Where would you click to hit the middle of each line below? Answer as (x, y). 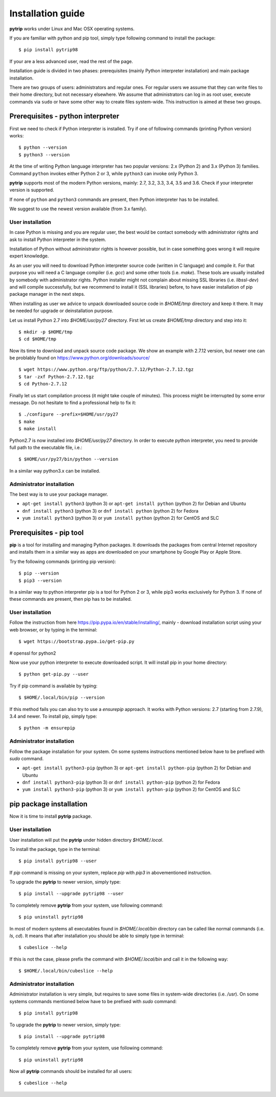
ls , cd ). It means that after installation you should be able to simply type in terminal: (97, 936)
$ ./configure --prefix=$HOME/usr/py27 (68, 414)
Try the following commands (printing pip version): (63, 561)
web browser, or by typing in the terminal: (53, 629)
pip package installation (49, 804)
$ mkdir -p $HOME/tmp (45, 332)
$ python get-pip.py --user (54, 674)
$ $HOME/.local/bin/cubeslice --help (66, 971)
